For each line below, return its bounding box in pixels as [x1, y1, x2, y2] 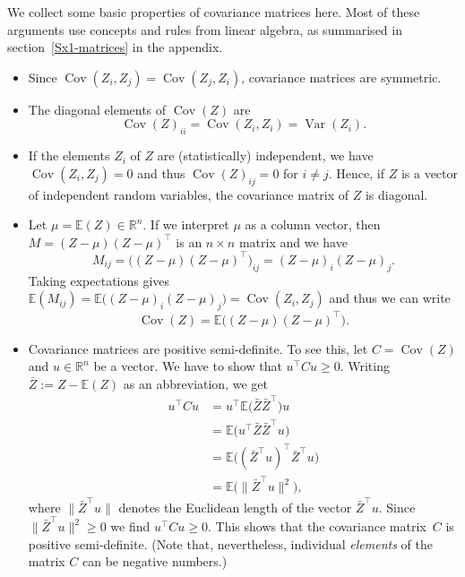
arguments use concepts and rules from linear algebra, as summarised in [7, 20, 402, 39]
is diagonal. [365, 185, 428, 203]
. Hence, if [328, 163, 384, 182]
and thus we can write [329, 288, 451, 307]
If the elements [28, 146, 110, 165]
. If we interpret [142, 215, 229, 234]
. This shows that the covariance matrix [208, 517, 426, 536]
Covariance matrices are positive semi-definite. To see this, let [28, 339, 368, 357]
